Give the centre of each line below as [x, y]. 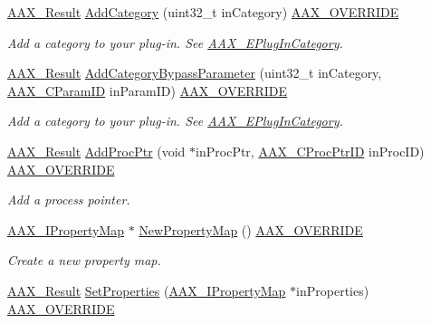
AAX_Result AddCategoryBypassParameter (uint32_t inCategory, [195, 73]
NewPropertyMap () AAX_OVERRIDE [251, 229]
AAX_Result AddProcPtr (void [96, 151]
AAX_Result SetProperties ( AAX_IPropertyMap [147, 290]
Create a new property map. [84, 260]
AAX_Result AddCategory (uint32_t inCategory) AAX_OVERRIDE [203, 12]
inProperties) [333, 290]
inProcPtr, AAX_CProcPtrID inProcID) [310, 151]
